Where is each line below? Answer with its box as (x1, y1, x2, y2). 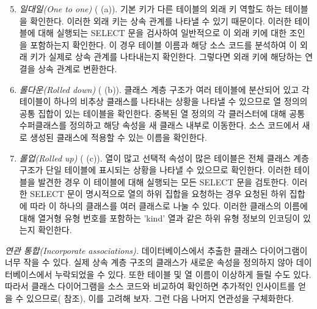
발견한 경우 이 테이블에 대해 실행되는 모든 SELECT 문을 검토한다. (38, 175, 290, 188)
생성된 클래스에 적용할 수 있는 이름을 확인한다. (30, 130, 207, 143)
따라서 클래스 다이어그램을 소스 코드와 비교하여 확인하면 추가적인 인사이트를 (5, 280, 296, 292)
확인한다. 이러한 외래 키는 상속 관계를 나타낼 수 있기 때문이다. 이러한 (30, 14, 292, 27)
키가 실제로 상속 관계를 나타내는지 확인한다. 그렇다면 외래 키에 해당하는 (30, 50, 302, 63)
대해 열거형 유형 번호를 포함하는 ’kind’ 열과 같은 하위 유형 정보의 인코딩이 (19, 211, 301, 224)
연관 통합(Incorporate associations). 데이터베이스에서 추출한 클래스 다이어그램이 (5, 244, 308, 256)
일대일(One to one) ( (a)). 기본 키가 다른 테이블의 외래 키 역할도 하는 (19, 2, 282, 15)
